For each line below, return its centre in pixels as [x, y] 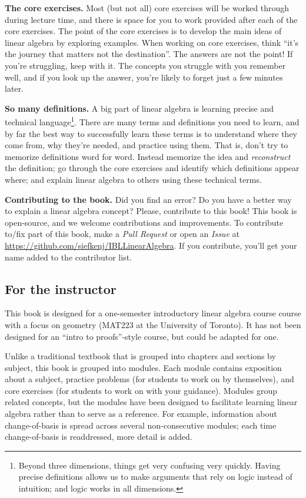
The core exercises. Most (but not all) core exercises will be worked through [147, 8]
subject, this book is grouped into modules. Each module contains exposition [143, 367]
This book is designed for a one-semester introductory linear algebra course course [153, 313]
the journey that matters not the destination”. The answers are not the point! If [149, 54]
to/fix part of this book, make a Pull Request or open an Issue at [122, 234]
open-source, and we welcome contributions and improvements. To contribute [144, 222]
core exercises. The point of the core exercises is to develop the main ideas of [143, 31]
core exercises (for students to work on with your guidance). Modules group [141, 390]
